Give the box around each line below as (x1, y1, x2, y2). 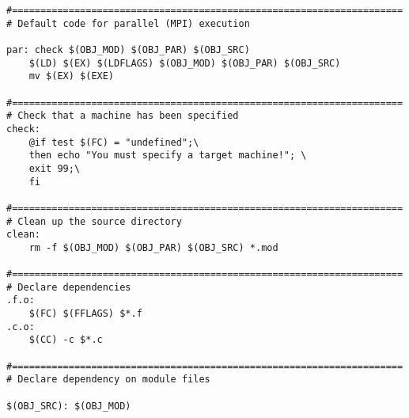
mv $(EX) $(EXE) (28, 70, 115, 82)
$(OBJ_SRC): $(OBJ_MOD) (6, 400, 131, 412)
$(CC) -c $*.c (28, 334, 103, 346)
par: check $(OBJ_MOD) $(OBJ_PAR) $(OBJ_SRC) (6, 44, 250, 55)
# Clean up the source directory (6, 215, 182, 227)
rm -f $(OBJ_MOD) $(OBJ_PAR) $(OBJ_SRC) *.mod (28, 241, 278, 253)
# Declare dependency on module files (6, 374, 210, 386)
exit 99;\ (28, 162, 81, 174)
